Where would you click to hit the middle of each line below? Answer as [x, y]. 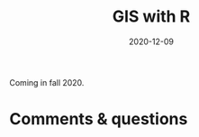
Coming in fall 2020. [47, 82]
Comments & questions [99, 119]
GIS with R [151, 17]
